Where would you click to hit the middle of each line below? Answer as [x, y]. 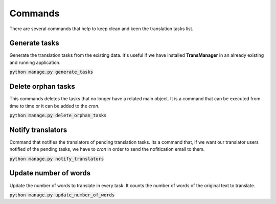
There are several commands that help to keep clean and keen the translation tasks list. [101, 29]
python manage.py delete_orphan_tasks [58, 115]
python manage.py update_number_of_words [62, 195]
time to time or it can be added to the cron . [54, 106]
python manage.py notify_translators [57, 159]
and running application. [35, 62]
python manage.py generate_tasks [51, 72]
